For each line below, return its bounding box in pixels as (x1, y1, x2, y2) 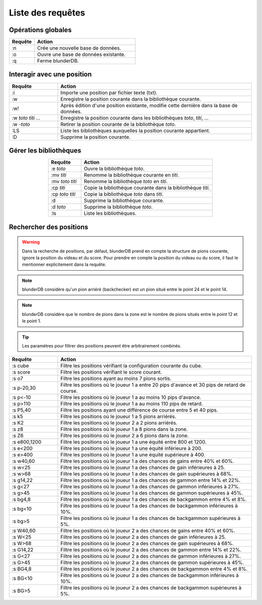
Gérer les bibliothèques (9, 146, 82, 155)
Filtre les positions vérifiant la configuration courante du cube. (60, 363, 202, 369)
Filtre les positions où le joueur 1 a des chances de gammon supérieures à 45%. (60, 490, 243, 497)
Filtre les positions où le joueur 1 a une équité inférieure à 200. (60, 445, 203, 452)
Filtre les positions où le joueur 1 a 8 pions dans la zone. (60, 426, 188, 432)
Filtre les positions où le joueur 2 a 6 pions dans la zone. (60, 432, 189, 439)
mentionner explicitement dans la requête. (22, 261, 107, 267)
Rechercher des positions (9, 223, 88, 231)
